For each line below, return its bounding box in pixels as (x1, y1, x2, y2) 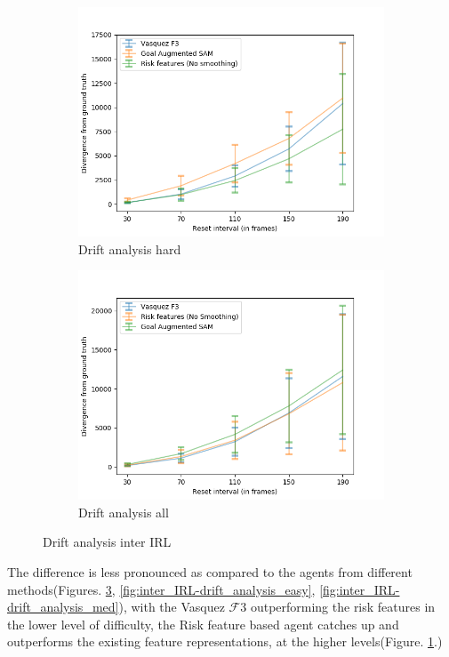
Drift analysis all (78, 502, 169, 521)
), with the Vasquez (118, 597, 225, 616)
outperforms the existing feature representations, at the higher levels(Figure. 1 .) (7, 632, 443, 651)
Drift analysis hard (78, 239, 181, 258)
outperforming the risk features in (250, 597, 436, 616)
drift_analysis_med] (7, 597, 119, 616)
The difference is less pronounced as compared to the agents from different (7, 562, 413, 581)
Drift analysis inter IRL (43, 533, 172, 551)
